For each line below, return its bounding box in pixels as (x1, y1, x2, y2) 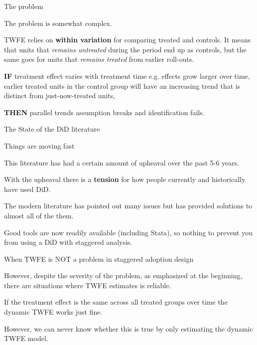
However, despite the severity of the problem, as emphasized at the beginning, (4, 270, 243, 281)
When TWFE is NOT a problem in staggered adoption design (4, 253, 194, 264)
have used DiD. (4, 183, 51, 194)
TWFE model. (4, 333, 48, 344)
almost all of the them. (4, 210, 74, 220)
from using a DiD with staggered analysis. (4, 237, 132, 247)
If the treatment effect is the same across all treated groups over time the (4, 297, 228, 307)
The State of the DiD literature (4, 124, 100, 134)
